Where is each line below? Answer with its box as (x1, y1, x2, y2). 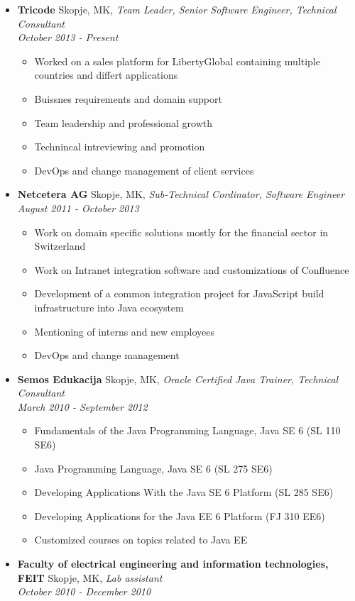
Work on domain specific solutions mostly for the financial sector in (34, 224, 329, 239)
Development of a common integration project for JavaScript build (34, 286, 324, 301)
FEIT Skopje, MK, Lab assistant (17, 570, 163, 585)
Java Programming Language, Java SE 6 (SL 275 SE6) (34, 461, 273, 475)
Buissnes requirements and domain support (34, 91, 222, 106)
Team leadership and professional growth (34, 115, 213, 130)
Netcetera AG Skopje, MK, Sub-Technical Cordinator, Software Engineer (17, 187, 345, 202)
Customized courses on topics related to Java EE (34, 532, 248, 547)
